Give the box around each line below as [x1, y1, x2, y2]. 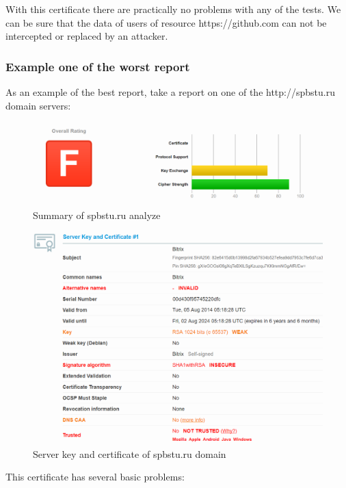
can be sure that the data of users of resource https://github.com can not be [5, 15, 327, 29]
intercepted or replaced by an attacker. [5, 29, 168, 43]
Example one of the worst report [5, 57, 190, 75]
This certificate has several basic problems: [5, 470, 185, 484]
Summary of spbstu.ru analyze [33, 208, 161, 222]
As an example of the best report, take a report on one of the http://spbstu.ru [5, 85, 335, 99]
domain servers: [5, 98, 71, 112]
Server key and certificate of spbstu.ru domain [33, 446, 226, 461]
